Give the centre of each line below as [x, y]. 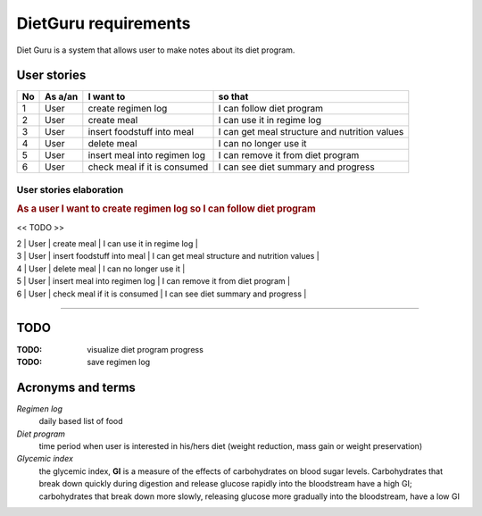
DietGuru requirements [104, 23]
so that [233, 96]
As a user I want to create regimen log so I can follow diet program [166, 209]
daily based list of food [81, 421]
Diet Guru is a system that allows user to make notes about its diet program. [156, 50]
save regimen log [119, 362]
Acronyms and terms [76, 387]
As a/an [62, 96]
